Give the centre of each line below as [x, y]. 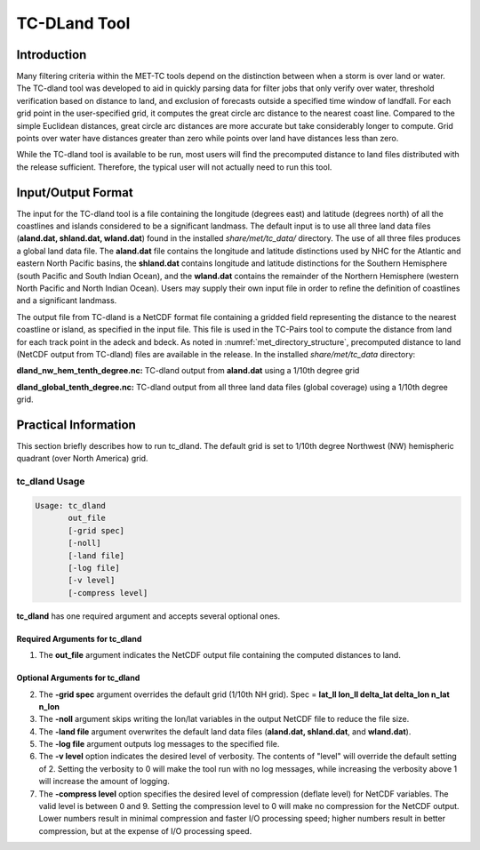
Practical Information [76, 425]
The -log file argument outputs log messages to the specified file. [159, 744]
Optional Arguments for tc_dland [78, 678]
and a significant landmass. [67, 301]
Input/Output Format [75, 192]
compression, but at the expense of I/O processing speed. [145, 830]
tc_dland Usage [51, 482]
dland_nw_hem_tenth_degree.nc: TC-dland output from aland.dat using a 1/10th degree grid [188, 371]
